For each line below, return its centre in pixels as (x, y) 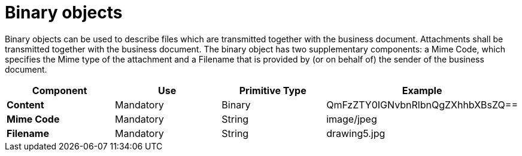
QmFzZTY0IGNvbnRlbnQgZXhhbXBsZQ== (422, 104)
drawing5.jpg (356, 133)
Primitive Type (273, 90)
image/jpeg (352, 119)
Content (25, 104)
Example (422, 90)
